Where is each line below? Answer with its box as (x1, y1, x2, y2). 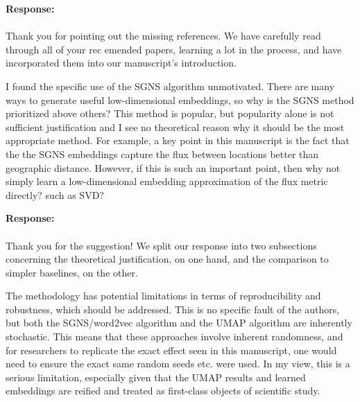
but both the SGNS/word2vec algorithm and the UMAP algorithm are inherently (6, 315, 352, 330)
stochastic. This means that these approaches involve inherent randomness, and (6, 329, 343, 344)
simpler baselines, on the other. (6, 265, 138, 279)
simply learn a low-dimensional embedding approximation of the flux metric (6, 174, 328, 189)
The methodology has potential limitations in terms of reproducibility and (6, 288, 321, 303)
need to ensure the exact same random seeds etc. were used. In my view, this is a (6, 356, 350, 371)
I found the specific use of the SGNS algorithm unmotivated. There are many (6, 78, 335, 93)
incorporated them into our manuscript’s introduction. (6, 55, 237, 70)
